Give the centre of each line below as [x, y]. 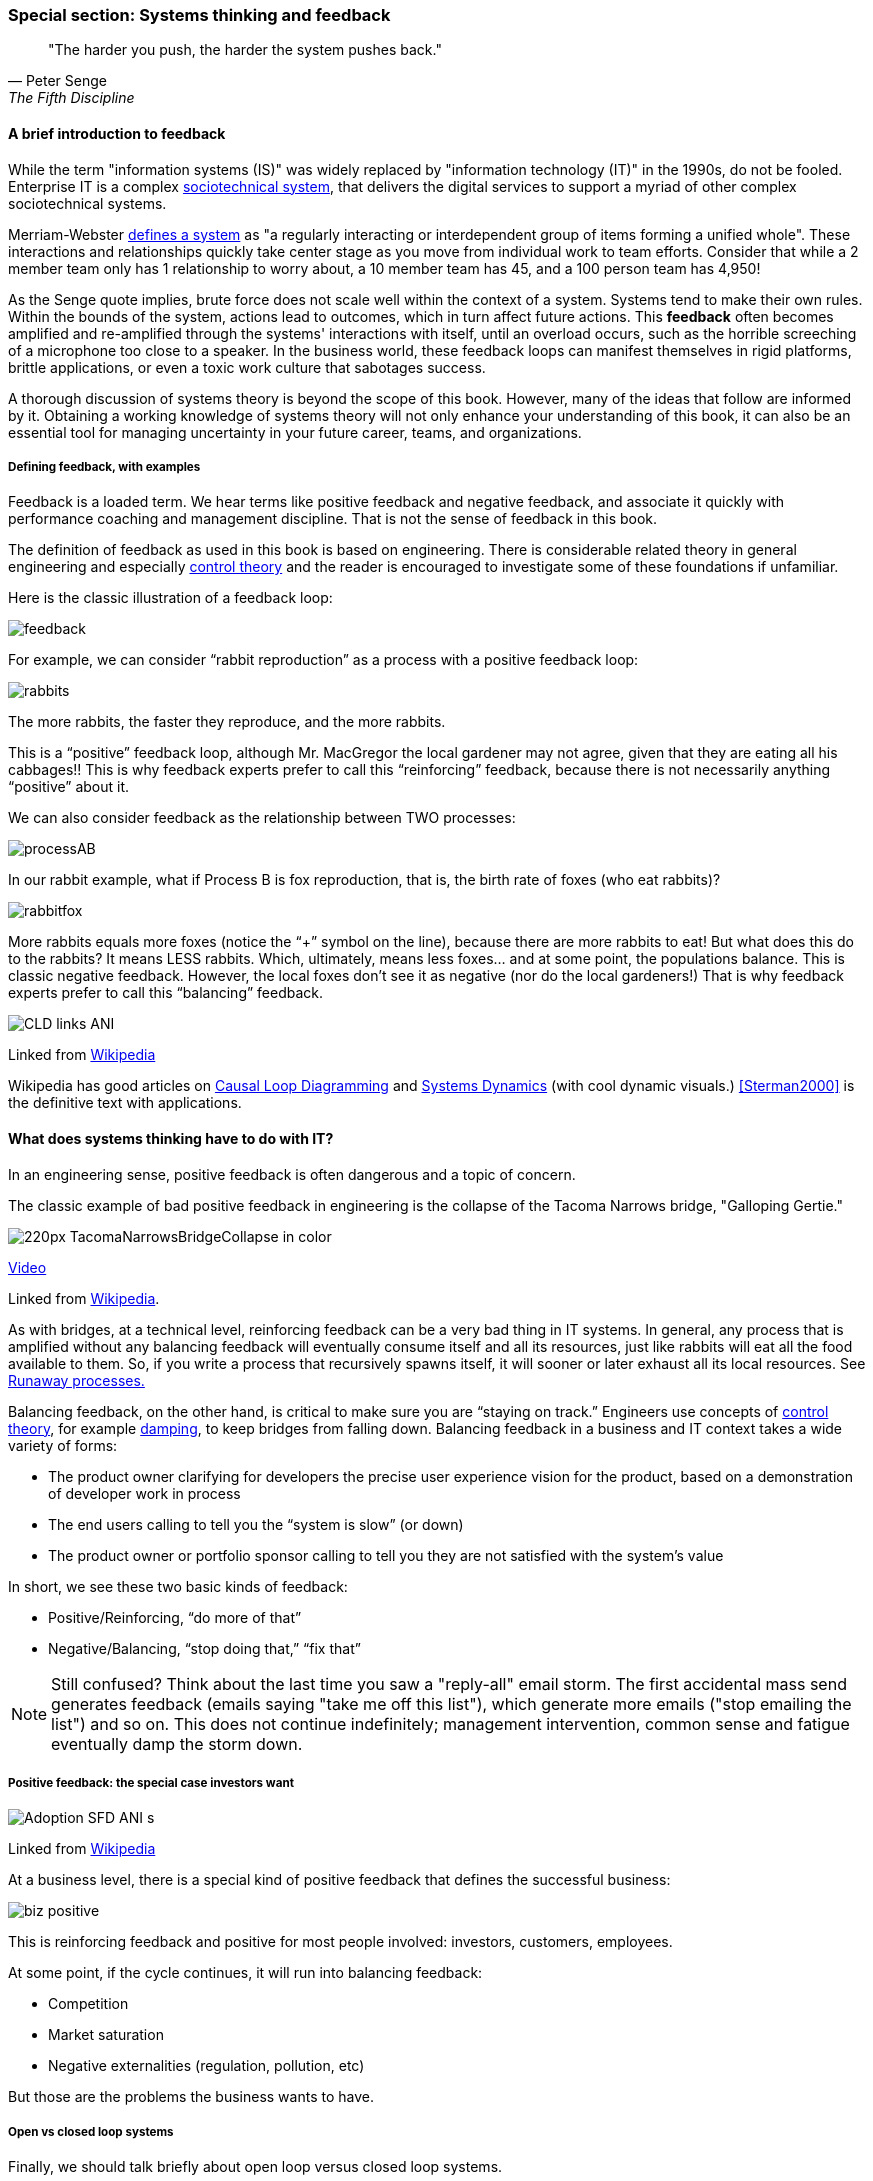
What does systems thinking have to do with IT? [171, 1138]
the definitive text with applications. [125, 1103]
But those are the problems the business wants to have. [191, 2097]
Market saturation [106, 2035]
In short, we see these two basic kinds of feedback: [178, 1586]
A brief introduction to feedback [117, 133]
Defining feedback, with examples [104, 466]
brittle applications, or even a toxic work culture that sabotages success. [247, 367]
